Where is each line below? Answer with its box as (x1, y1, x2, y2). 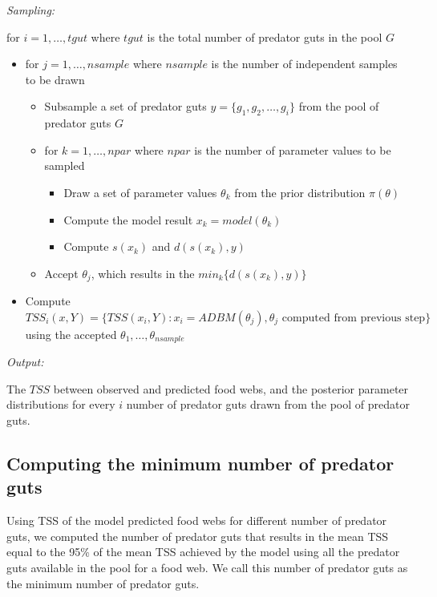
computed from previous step (281, 312, 426, 324)
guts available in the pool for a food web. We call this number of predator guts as (6, 559, 408, 575)
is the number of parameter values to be (194, 141, 391, 158)
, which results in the (91, 264, 195, 281)
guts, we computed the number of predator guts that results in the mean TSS (6, 527, 389, 544)
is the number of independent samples (211, 55, 398, 72)
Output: (6, 353, 44, 370)
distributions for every (6, 396, 115, 413)
